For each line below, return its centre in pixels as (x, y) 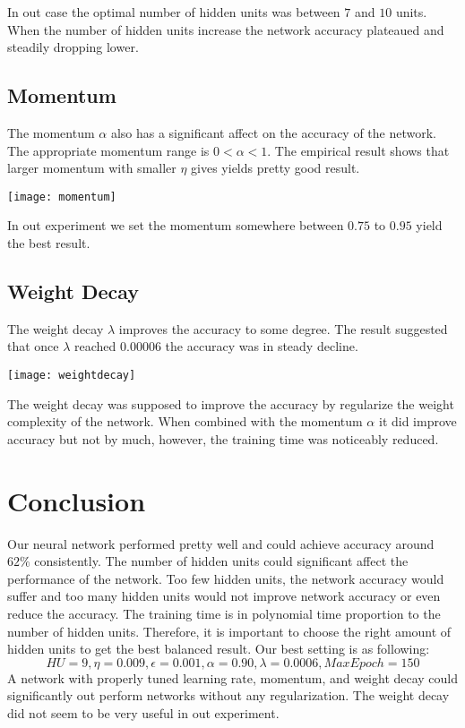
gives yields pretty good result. (276, 168)
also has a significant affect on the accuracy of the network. (273, 132)
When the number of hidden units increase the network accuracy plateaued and (226, 29)
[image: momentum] (62, 197)
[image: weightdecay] (72, 375)
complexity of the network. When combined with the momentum (185, 421)
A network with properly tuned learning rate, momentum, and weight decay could (233, 677)
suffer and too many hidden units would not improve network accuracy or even (224, 596)
